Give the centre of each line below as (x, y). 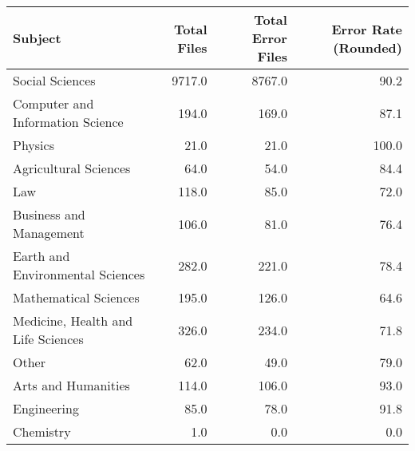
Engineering (46, 408)
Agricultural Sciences (72, 168)
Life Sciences (48, 339)
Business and (49, 214)
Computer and (53, 103)
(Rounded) (368, 47)
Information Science (68, 122)
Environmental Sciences (79, 274)
